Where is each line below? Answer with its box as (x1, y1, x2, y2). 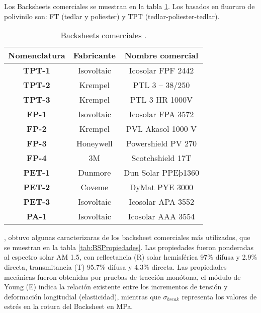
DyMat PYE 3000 (129, 181, 193, 193)
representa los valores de (182, 291, 257, 301)
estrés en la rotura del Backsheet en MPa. (4, 301, 133, 311)
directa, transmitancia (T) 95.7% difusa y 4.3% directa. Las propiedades (4, 261, 227, 272)
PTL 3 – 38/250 (133, 79, 190, 91)
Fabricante (73, 49, 116, 61)
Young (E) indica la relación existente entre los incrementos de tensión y (4, 281, 228, 292)
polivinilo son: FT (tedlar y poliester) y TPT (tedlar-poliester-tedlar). (4, 11, 220, 21)
